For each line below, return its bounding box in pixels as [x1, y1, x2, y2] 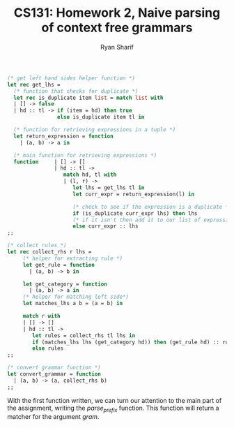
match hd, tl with [63, 171, 117, 179]
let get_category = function [22, 281, 108, 288]
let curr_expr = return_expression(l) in [72, 191, 195, 198]
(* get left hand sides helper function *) [7, 75, 136, 82]
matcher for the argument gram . [7, 413, 100, 421]
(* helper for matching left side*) [22, 293, 130, 301]
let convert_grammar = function [7, 371, 101, 378]
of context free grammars [41, 20, 193, 36]
